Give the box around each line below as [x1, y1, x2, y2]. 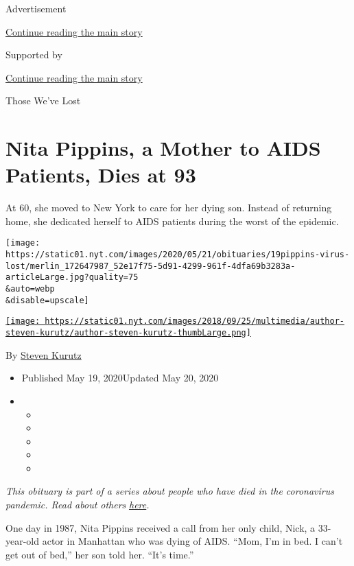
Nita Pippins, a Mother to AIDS [5, 134, 321, 162]
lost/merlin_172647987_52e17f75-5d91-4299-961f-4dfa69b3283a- [5, 261, 296, 271]
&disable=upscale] [5, 295, 89, 305]
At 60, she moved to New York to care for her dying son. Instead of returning [5, 200, 332, 215]
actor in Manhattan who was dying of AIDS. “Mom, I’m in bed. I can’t [42, 534, 343, 548]
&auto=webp [5, 284, 55, 294]
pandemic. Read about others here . [5, 497, 150, 512]
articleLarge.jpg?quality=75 [5, 272, 139, 283]
